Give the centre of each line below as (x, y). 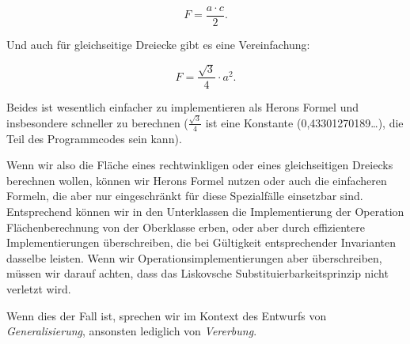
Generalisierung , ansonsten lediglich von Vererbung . (132, 331)
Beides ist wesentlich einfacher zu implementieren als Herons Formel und (182, 106)
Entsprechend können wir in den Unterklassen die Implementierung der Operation (205, 211)
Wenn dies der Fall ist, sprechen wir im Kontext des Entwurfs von (167, 315)
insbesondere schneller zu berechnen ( (97, 122)
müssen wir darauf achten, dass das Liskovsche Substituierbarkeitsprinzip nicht (197, 273)
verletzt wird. (39, 288)
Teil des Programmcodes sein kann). (94, 138)
